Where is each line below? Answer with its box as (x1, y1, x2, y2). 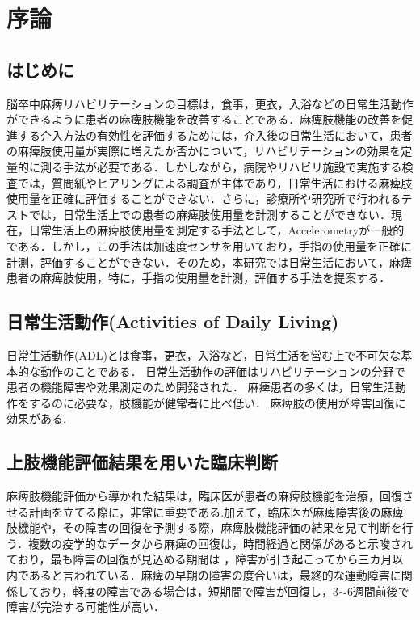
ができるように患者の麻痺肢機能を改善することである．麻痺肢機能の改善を (6, 111, 402, 128)
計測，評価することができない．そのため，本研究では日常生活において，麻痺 (6, 253, 412, 270)
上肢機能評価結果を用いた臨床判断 (6, 449, 278, 474)
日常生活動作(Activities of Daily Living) (6, 309, 339, 334)
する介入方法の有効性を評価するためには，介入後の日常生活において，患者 (17, 126, 413, 143)
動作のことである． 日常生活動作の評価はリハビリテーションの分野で (40, 362, 405, 379)
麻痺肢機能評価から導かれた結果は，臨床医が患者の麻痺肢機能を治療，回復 (6, 487, 402, 504)
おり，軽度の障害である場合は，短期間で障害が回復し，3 (40, 582, 339, 599)
